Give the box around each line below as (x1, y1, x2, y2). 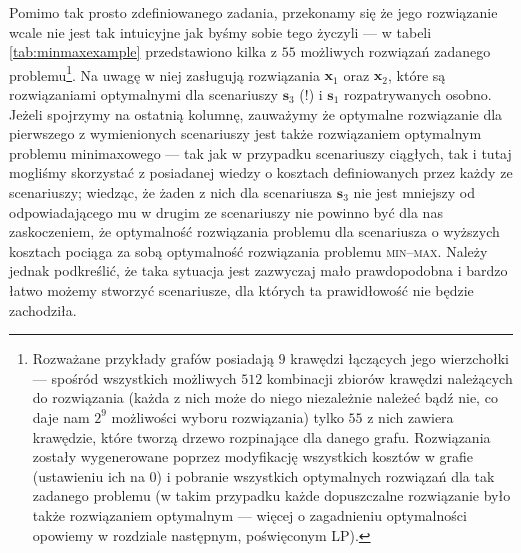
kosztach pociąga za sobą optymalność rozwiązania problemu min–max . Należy (9, 240, 488, 261)
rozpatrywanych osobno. (344, 84, 492, 105)
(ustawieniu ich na (32, 465, 145, 486)
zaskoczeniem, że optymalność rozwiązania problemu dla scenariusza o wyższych (9, 221, 500, 242)
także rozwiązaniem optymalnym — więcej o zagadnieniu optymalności (32, 504, 467, 525)
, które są (388, 64, 446, 85)
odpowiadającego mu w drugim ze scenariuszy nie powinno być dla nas (9, 201, 443, 222)
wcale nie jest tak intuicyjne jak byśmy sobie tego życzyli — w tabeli (9, 21, 432, 42)
